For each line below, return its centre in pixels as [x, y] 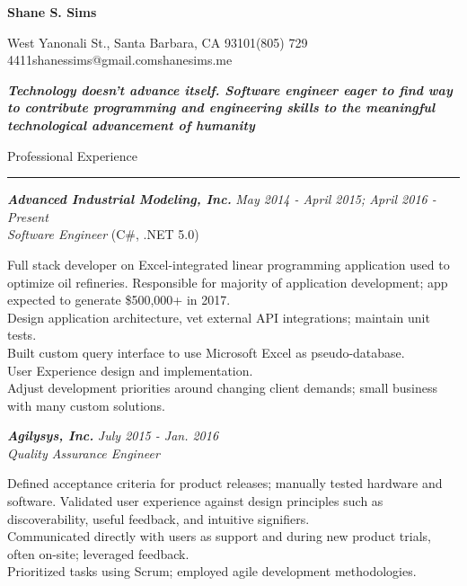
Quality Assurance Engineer [84, 453]
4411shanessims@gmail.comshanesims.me [120, 60]
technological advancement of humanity [131, 124]
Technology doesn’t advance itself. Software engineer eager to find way [230, 89]
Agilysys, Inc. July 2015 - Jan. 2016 [113, 435]
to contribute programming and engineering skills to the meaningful [221, 107]
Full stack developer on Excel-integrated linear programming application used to [229, 264]
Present [28, 216]
